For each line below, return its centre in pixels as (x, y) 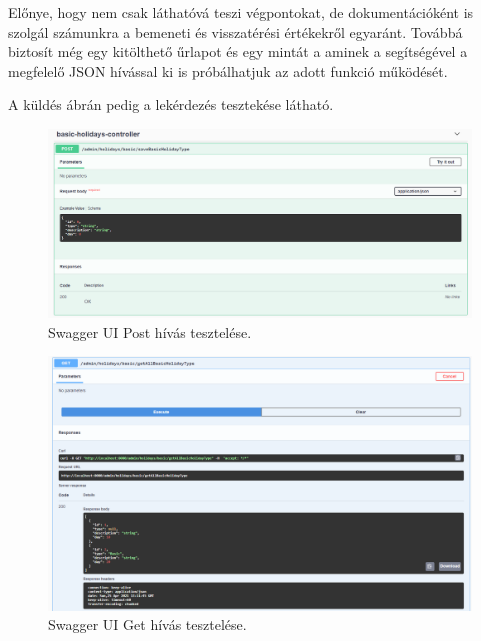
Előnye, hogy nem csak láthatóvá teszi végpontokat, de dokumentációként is (241, 12)
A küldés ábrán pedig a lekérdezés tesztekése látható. (171, 104)
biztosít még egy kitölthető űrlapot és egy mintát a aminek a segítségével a (238, 51)
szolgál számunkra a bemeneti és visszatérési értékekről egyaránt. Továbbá (235, 31)
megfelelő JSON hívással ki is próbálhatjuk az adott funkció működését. (228, 70)
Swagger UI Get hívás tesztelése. (147, 624)
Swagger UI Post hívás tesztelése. (150, 331)
